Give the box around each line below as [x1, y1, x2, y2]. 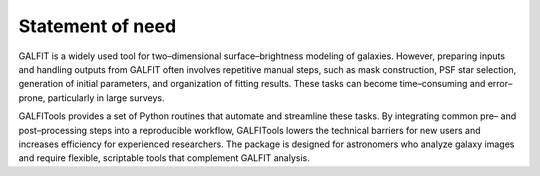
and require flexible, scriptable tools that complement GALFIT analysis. [18, 152, 310, 164]
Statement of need [18, 15, 177, 37]
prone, [18, 91, 46, 104]
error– [487, 78, 513, 90]
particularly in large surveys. [47, 91, 165, 104]
